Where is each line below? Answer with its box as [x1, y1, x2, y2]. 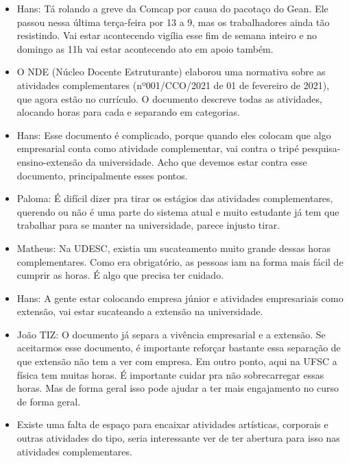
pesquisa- [302, 141, 341, 155]
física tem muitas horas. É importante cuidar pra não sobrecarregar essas [16, 367, 324, 381]
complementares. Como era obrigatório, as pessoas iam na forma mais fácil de [16, 254, 344, 268]
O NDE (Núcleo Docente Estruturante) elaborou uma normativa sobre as [16, 64, 326, 79]
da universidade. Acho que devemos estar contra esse [85, 154, 307, 168]
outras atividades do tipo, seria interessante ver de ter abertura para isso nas [16, 431, 340, 445]
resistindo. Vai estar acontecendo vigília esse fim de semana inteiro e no [16, 28, 317, 42]
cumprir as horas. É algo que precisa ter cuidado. [16, 268, 224, 282]
